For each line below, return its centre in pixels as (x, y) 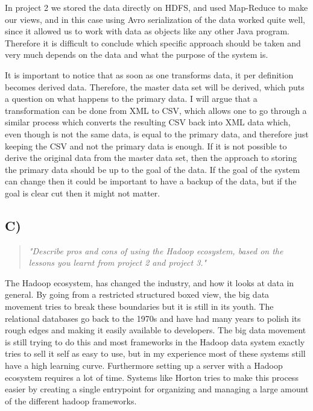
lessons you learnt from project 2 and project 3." (118, 262)
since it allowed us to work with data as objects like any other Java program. (147, 31)
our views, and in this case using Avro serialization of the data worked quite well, (155, 19)
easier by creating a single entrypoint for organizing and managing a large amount (157, 389)
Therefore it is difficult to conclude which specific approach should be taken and (153, 42)
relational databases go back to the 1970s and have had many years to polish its (153, 318)
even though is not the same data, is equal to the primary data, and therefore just (157, 133)
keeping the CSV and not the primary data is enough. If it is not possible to (146, 146)
